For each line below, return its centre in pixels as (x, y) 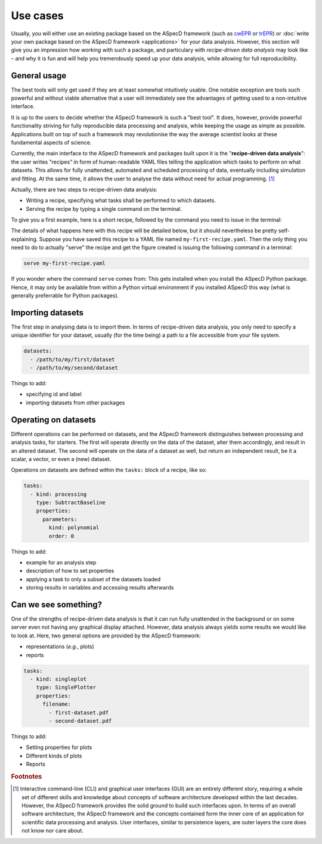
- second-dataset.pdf (80, 721)
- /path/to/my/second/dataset (74, 368)
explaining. (24, 239)
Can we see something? (57, 604)
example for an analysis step (61, 563)
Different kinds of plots (54, 756)
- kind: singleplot (58, 679)
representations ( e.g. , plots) (60, 647)
